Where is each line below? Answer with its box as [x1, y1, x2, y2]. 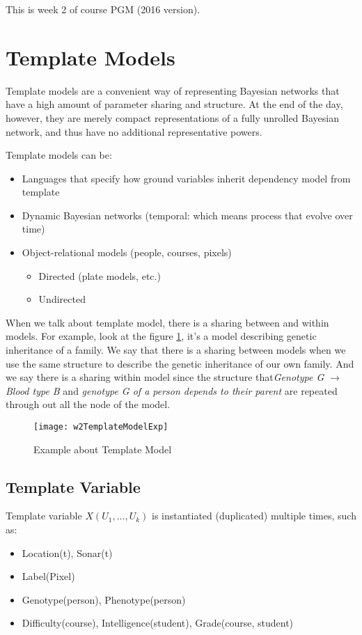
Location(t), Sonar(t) [22, 545, 113, 560]
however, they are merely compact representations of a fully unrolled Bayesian [6, 110, 339, 125]
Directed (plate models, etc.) [38, 268, 161, 283]
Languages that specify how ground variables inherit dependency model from [22, 171, 351, 185]
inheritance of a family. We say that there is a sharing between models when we [6, 343, 346, 357]
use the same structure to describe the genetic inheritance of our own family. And [6, 356, 354, 370]
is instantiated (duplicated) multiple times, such [151, 508, 356, 523]
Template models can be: [6, 148, 112, 162]
